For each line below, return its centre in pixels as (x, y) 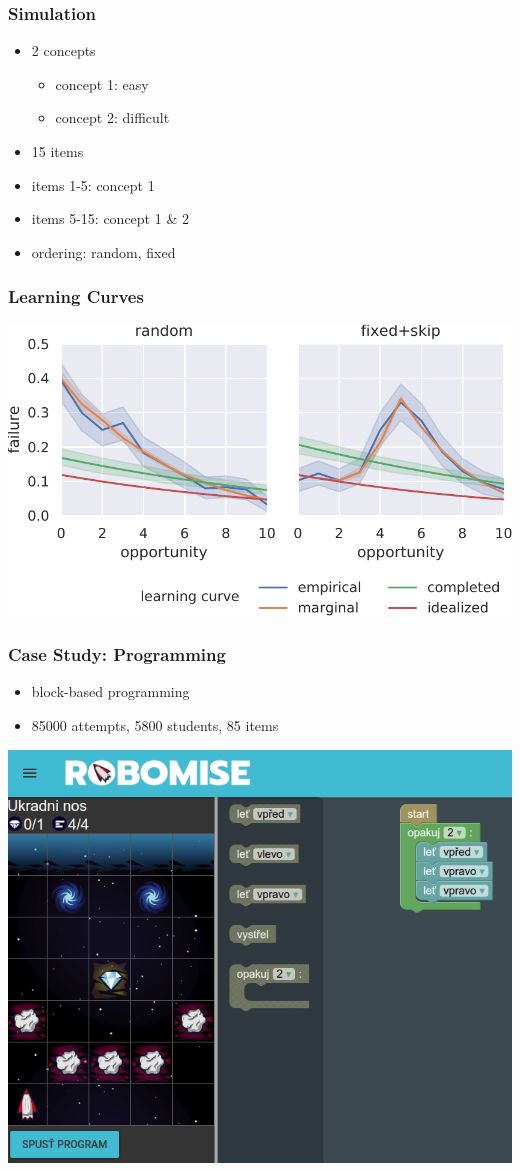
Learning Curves (76, 296)
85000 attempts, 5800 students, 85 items (155, 725)
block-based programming (110, 691)
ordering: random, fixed (103, 251)
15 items (57, 151)
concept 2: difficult (112, 117)
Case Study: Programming (117, 654)
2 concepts (63, 50)
